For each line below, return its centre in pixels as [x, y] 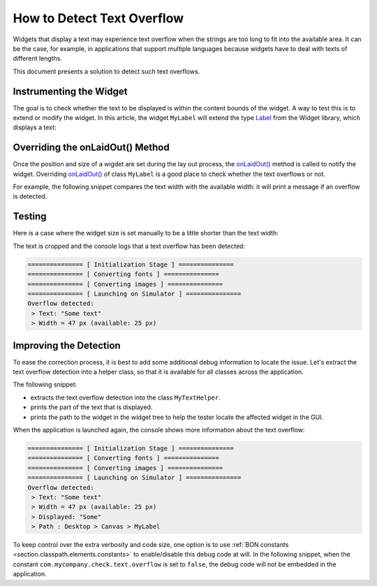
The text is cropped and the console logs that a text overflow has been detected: [129, 246]
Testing [30, 217]
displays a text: [35, 127]
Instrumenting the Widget [70, 91]
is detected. [30, 196]
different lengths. [38, 59]
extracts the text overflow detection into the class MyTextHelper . [125, 397]
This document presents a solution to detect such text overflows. [106, 71]
